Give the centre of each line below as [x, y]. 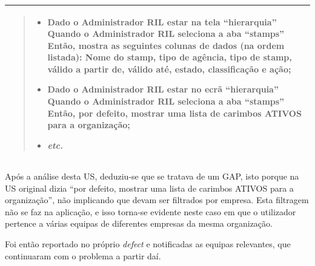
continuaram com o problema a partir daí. [83, 255]
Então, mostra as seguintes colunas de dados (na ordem [166, 45]
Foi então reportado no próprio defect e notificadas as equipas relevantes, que [148, 243]
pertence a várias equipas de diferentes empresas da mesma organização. [139, 223]
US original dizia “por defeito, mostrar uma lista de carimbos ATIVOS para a [149, 188]
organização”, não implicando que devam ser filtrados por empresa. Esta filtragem [157, 200]
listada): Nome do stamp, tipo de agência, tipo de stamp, [170, 57]
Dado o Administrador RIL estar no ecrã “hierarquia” [163, 89]
